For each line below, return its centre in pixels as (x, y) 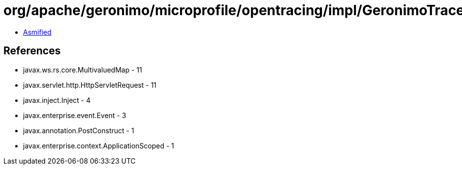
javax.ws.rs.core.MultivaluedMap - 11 (83, 70)
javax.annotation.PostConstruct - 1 (79, 130)
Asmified (37, 32)
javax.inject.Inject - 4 (57, 100)
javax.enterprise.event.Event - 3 (75, 115)
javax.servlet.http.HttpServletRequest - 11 (90, 85)
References (32, 51)
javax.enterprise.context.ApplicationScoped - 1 (99, 145)
